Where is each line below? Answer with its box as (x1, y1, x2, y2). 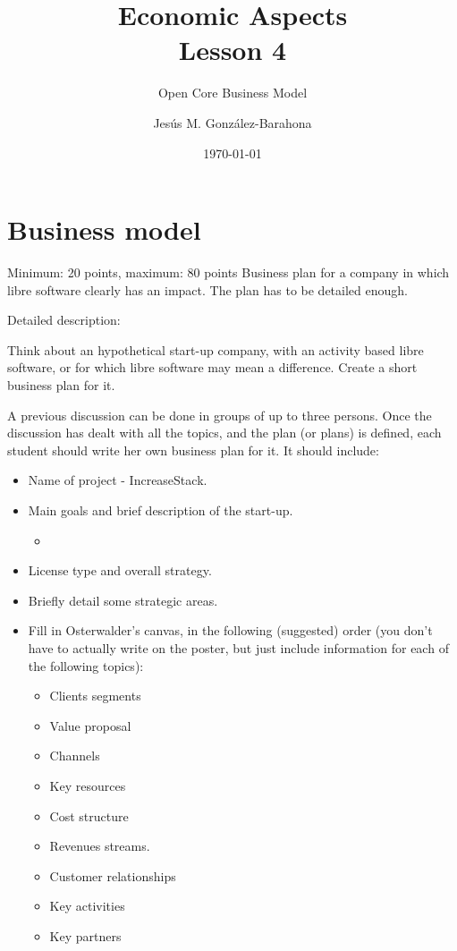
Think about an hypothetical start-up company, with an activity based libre (7, 340, 424, 359)
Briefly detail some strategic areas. (28, 590, 218, 609)
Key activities (49, 896, 125, 915)
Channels (49, 746, 100, 765)
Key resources (49, 776, 126, 794)
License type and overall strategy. (28, 561, 212, 580)
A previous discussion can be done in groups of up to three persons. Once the (7, 405, 432, 424)
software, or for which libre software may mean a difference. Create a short (7, 358, 418, 377)
